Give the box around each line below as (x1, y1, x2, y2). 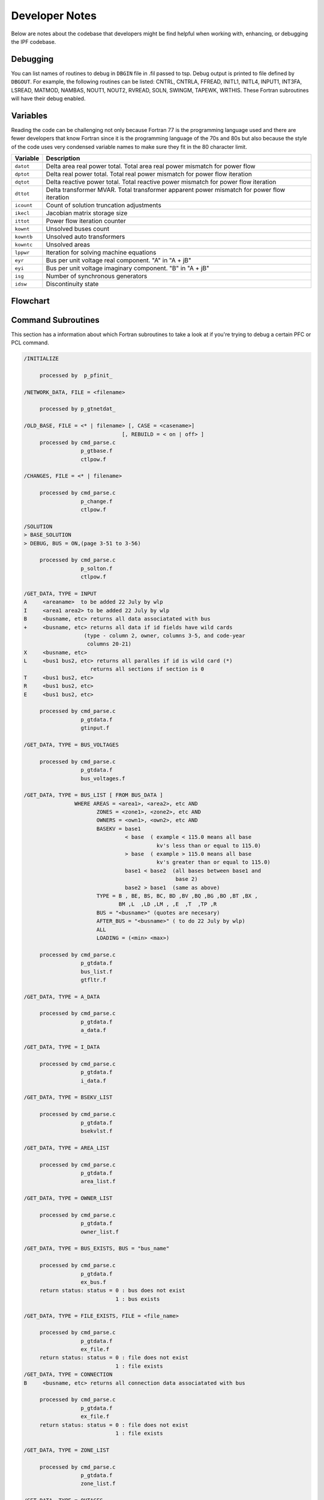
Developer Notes (11, 9, 97, 22)
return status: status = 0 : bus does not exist (39, 1287, 185, 1294)
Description (46, 154, 80, 163)
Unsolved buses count (46, 225, 110, 233)
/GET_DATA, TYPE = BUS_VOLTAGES (23, 741, 119, 748)
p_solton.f (80, 565, 113, 572)
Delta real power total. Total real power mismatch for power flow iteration (46, 170, 252, 178)
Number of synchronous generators (46, 272, 148, 280)
